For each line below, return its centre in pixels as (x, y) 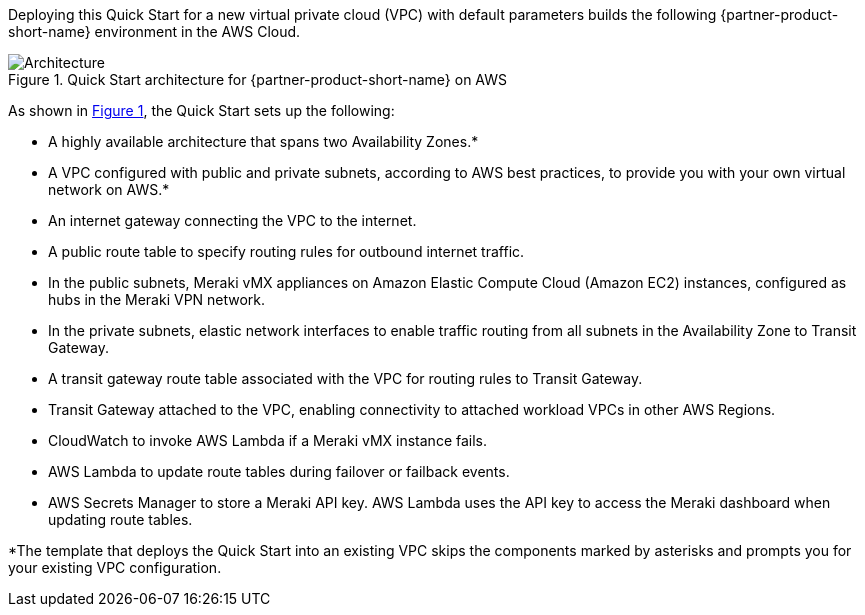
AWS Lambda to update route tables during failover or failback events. (279, 471)
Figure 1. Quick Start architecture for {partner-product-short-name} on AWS (258, 79)
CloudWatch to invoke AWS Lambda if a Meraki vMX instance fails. (268, 440)
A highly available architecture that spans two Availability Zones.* (263, 141)
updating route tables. (120, 519)
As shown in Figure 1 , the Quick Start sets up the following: (201, 110)
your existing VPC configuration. (115, 567)
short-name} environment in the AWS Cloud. (154, 31)
